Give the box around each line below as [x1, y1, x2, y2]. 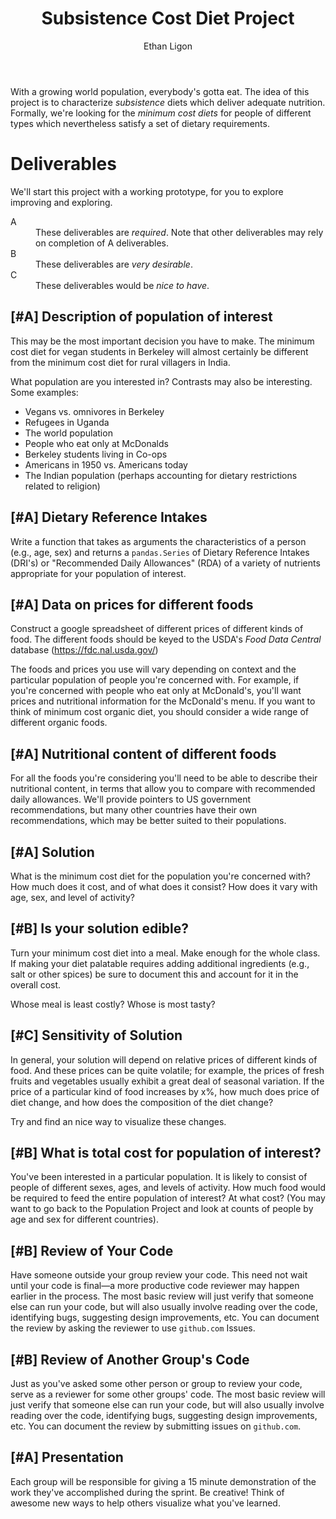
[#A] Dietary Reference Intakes [10, 509, 208, 526]
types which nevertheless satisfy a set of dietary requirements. [10, 117, 270, 129]
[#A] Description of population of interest [10, 308, 273, 326]
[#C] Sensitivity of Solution [10, 1027, 183, 1044]
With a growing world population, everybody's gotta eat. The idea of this [10, 85, 310, 97]
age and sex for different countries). [10, 1213, 159, 1226]
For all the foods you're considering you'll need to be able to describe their [10, 772, 318, 784]
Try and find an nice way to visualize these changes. [10, 1115, 227, 1127]
